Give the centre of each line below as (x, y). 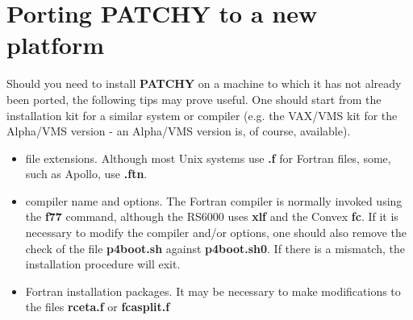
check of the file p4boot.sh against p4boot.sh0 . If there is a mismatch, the (215, 248)
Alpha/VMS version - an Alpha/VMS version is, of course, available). (179, 131)
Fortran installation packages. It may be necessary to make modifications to (213, 291)
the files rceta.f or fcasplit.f (98, 307)
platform (56, 45)
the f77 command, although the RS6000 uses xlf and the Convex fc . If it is (212, 216)
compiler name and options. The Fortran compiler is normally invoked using (214, 200)
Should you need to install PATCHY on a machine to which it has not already (204, 83)
